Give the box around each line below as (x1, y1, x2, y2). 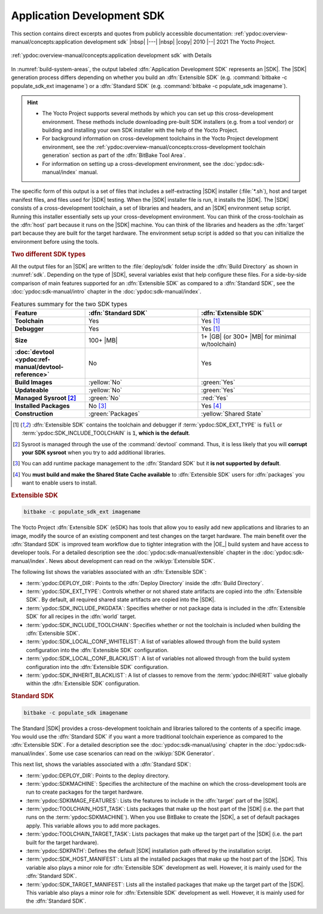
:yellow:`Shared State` (201, 409, 263, 417)
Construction (14, 409, 54, 417)
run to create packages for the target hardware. (26, 788, 144, 796)
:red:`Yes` (201, 394, 228, 402)
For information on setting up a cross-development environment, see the (42, 160, 221, 167)
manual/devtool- (14, 362, 64, 371)
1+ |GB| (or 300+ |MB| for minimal (201, 332, 297, 341)
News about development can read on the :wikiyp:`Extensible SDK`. (48, 557, 215, 564)
